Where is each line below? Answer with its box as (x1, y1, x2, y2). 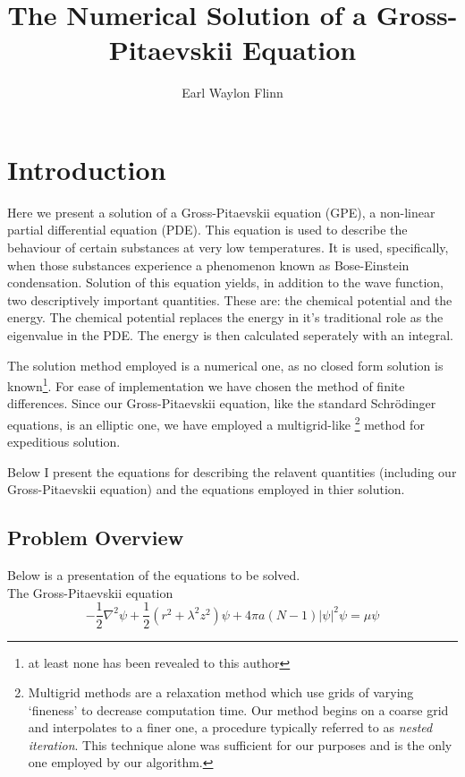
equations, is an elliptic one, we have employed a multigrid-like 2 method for (7, 413, 425, 433)
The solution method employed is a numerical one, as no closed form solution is (7, 355, 444, 374)
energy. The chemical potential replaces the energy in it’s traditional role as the (7, 308, 444, 327)
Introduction (7, 150, 166, 187)
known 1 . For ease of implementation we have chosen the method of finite (7, 374, 405, 395)
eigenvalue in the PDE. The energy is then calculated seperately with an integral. (7, 326, 454, 344)
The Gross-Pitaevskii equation (7, 583, 173, 602)
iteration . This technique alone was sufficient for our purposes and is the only (28, 735, 452, 754)
